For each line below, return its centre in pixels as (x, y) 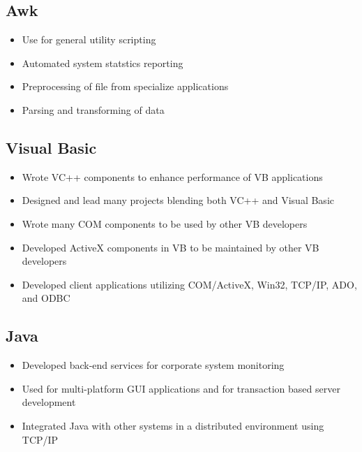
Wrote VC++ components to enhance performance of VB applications (172, 176)
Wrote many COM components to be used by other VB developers (165, 223)
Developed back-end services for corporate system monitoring (153, 365)
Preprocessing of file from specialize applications (125, 86)
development (49, 402)
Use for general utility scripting (89, 39)
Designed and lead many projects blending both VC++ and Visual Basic (178, 200)
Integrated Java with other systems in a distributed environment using (173, 425)
